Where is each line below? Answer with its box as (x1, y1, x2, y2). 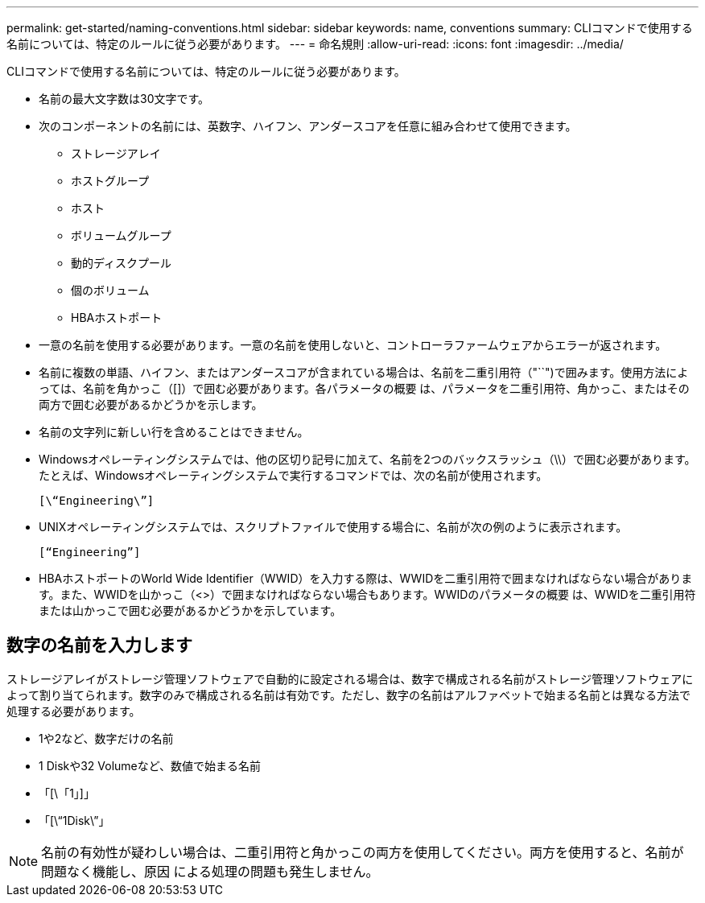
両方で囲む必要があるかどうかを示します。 (39, 398, 263, 411)
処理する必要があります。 (6, 703, 141, 718)
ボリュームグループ (71, 229, 171, 242)
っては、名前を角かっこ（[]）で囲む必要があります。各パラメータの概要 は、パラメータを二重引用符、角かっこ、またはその (39, 381, 690, 395)
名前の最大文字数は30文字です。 (39, 92, 210, 105)
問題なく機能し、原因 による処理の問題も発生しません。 (41, 863, 379, 880)
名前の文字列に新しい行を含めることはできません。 (39, 425, 309, 439)
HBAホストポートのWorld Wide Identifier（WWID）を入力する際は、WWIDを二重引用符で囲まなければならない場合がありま (39, 571, 693, 585)
